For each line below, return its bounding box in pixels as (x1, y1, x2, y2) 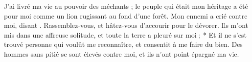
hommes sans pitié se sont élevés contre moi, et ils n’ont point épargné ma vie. (4, 48, 239, 59)
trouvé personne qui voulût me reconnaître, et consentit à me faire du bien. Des (4, 39, 243, 49)
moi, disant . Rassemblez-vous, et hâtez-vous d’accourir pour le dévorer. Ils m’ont (4, 20, 248, 30)
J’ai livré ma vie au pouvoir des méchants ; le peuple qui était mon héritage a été (4, 1, 248, 11)
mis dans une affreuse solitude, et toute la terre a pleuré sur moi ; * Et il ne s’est (4, 29, 247, 40)
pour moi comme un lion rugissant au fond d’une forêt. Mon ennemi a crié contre (4, 10, 248, 21)
